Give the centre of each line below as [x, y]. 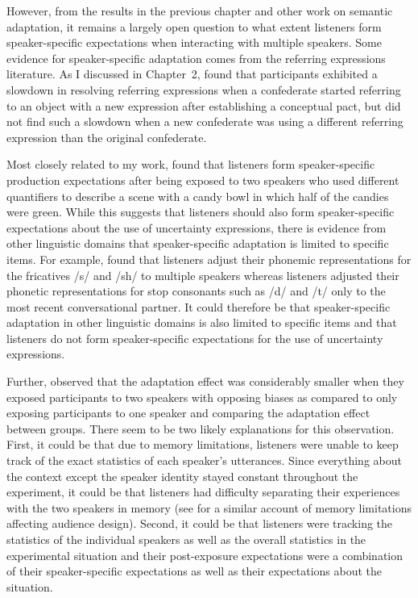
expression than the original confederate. [107, 137]
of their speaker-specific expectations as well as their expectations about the [195, 571]
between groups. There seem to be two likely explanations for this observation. [201, 428]
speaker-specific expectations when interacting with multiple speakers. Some [194, 42]
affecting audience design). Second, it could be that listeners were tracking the [200, 523]
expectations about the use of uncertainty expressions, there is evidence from [197, 227]
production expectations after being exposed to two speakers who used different [203, 180]
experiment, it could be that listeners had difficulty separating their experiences [203, 492]
